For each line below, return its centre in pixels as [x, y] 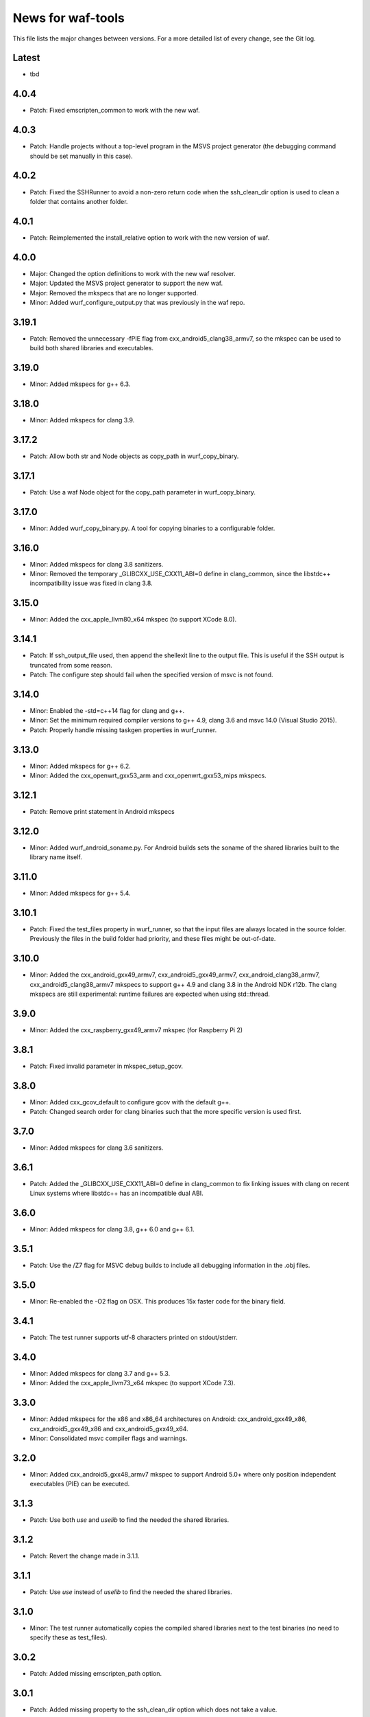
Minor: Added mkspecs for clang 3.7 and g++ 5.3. [100, 1373]
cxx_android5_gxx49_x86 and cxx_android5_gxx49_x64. [109, 1429]
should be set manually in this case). [81, 156]
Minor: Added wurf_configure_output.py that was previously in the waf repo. [137, 302]
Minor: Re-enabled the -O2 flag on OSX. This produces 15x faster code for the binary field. [158, 1301]
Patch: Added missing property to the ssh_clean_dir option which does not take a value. [153, 1709]
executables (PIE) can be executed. [80, 1484]
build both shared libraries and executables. [92, 348]
